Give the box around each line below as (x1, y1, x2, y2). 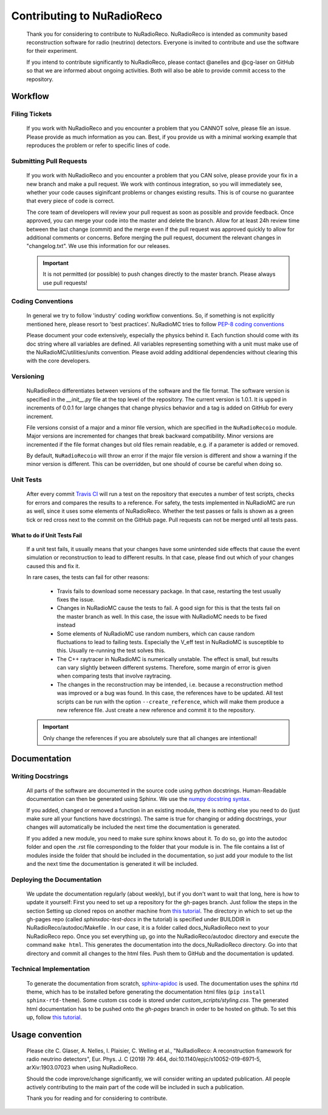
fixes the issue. (56, 595, 95, 603)
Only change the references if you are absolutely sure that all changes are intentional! (43, 734, 258, 741)
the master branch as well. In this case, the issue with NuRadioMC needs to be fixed (56, 612, 267, 620)
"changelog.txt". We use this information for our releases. (26, 242, 170, 250)
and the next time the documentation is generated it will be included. (26, 860, 199, 867)
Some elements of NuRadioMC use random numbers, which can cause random (56, 630, 255, 637)
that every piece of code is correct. (26, 197, 115, 205)
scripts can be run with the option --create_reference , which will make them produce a (56, 698, 284, 705)
